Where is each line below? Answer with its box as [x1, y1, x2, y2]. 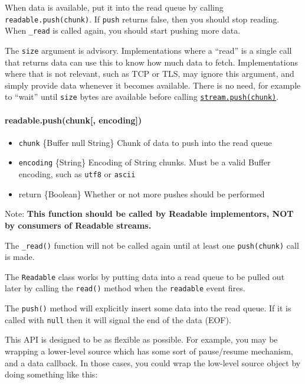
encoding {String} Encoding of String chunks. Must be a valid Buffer [18, 156, 271, 168]
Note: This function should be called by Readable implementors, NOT [5, 207, 294, 220]
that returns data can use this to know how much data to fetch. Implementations [5, 56, 298, 68]
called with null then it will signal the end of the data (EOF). [5, 313, 231, 326]
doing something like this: [5, 368, 98, 380]
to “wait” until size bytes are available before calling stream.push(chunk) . [5, 90, 279, 103]
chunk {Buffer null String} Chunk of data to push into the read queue [18, 136, 272, 148]
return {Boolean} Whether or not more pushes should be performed [18, 187, 265, 200]
